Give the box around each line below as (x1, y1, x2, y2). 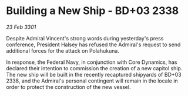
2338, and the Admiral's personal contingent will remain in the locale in (6, 77, 178, 84)
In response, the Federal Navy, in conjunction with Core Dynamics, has (6, 59, 177, 66)
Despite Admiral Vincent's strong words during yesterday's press (6, 35, 164, 42)
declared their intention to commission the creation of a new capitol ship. (6, 64, 183, 71)
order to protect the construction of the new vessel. (6, 83, 131, 90)
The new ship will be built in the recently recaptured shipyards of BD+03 (6, 71, 182, 78)
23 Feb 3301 (6, 23, 36, 30)
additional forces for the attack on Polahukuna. (6, 47, 119, 54)
